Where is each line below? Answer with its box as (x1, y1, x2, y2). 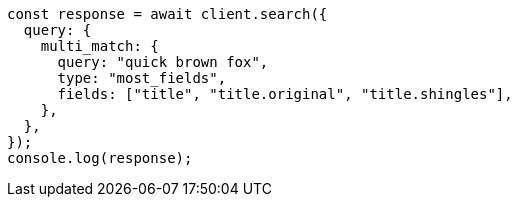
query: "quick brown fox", (57, 54, 269, 70)
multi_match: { (40, 38, 159, 54)
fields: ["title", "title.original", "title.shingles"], (57, 86, 513, 102)
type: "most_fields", (57, 70, 227, 86)
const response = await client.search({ (7, 6, 328, 22)
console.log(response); (7, 150, 193, 166)
